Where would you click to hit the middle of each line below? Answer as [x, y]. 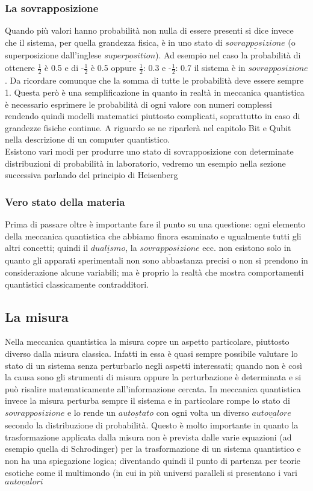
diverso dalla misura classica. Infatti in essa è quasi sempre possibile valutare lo [151, 354]
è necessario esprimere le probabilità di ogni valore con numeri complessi [138, 104]
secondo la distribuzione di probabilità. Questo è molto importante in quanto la [152, 425]
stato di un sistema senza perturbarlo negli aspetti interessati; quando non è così [153, 365]
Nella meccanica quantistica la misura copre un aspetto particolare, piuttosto [147, 341]
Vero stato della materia [65, 201]
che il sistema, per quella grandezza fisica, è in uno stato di [114, 42]
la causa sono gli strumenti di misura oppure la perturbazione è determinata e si [153, 377]
